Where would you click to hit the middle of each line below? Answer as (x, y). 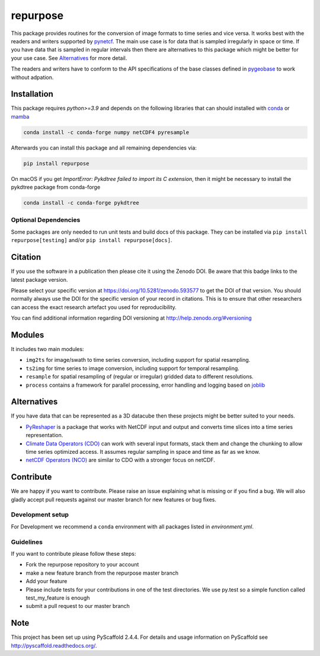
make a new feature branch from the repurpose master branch (102, 573)
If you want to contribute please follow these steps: (73, 554)
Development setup (40, 515)
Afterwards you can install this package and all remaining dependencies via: (104, 148)
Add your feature (47, 581)
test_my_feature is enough (58, 598)
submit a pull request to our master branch (78, 606)
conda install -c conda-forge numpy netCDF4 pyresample (106, 132)
